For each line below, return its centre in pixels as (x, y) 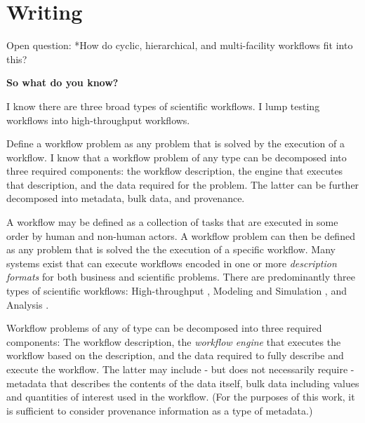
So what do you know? (62, 82)
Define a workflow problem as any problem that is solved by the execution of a (175, 143)
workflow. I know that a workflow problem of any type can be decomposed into (177, 157)
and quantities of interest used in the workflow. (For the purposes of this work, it (181, 397)
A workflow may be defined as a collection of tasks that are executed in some (172, 222)
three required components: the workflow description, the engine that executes (175, 171)
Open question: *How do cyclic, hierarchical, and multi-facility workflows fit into (180, 45)
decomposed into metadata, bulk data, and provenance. (126, 198)
